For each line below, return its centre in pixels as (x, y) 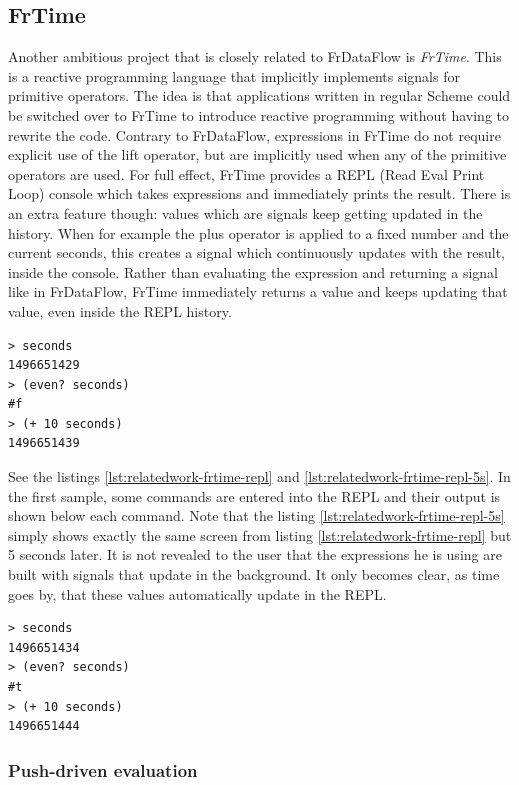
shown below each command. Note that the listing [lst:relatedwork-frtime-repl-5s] (256, 515)
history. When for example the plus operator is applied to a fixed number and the (258, 232)
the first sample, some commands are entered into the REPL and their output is (254, 495)
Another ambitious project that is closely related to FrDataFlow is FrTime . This (255, 56)
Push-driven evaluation (103, 769)
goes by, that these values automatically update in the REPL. (197, 593)
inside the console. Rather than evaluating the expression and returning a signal (253, 271)
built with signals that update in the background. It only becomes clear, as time (254, 574)
